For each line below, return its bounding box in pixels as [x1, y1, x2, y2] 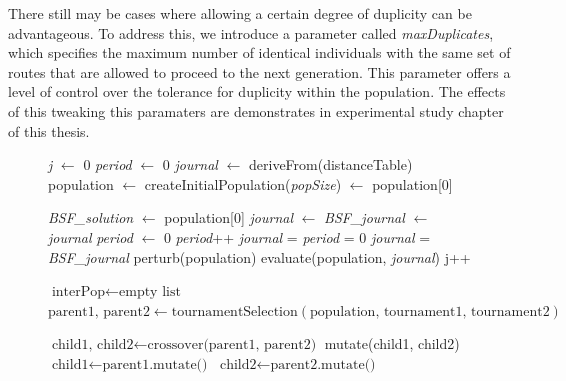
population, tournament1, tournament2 [310, 304, 550, 319]
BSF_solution [48, 207, 134, 228]
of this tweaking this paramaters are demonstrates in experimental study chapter [8, 100, 504, 121]
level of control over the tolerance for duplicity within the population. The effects [8, 81, 506, 102]
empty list [119, 285, 181, 300]
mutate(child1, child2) [324, 333, 460, 354]
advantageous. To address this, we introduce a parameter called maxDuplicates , [8, 22, 494, 43]
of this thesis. [8, 120, 90, 141]
